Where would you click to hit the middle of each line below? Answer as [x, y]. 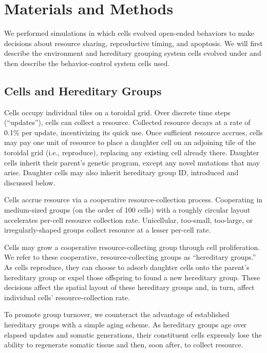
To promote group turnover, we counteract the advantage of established [117, 314]
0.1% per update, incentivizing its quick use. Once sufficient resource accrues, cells [133, 132]
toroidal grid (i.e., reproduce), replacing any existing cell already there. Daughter [132, 152]
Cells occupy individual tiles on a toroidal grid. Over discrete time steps [117, 112]
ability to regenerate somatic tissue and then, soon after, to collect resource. [124, 345]
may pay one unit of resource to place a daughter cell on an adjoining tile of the [130, 142]
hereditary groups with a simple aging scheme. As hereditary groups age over [126, 324]
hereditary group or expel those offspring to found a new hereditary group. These [132, 277]
